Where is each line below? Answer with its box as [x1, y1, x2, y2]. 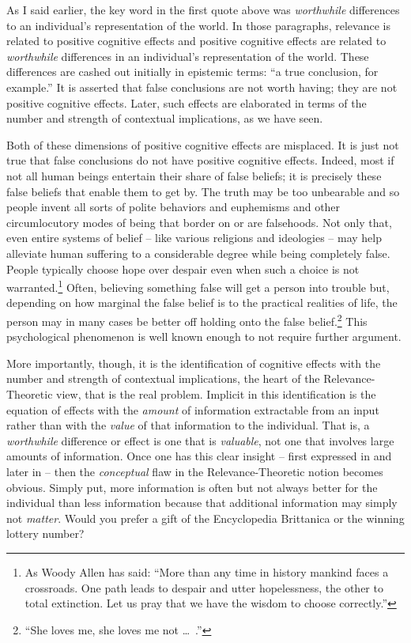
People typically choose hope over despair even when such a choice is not [6, 260, 360, 277]
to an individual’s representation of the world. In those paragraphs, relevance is [6, 17, 390, 33]
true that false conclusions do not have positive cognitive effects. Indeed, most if [6, 152, 394, 168]
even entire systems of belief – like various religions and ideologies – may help [6, 229, 382, 246]
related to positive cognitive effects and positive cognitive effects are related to [6, 32, 386, 49]
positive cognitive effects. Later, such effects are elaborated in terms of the [6, 94, 367, 111]
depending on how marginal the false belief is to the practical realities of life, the [6, 294, 398, 311]
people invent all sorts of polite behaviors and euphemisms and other [6, 199, 341, 215]
